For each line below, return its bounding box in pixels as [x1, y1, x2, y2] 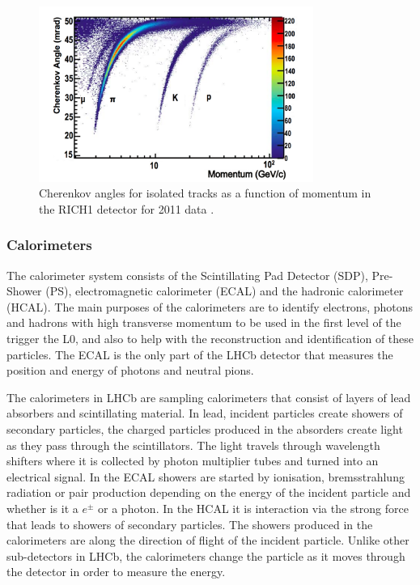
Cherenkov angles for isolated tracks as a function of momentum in [39, 184, 371, 201]
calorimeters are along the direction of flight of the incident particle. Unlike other [6, 532, 409, 549]
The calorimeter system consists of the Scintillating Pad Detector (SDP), [6, 266, 368, 283]
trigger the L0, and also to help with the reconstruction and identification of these [6, 330, 414, 346]
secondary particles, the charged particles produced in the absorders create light [6, 420, 403, 437]
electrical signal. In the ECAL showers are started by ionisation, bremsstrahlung [6, 468, 405, 485]
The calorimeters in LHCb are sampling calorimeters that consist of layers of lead [6, 388, 411, 405]
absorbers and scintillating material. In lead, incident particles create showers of [6, 405, 403, 422]
